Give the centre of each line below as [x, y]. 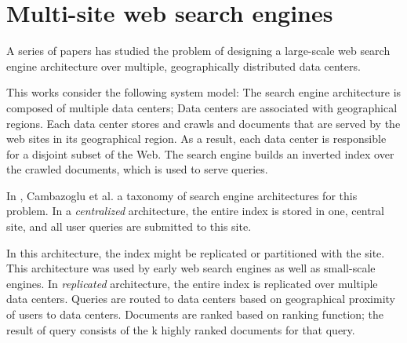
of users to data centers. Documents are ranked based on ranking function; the [195, 314]
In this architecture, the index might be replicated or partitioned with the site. [196, 252]
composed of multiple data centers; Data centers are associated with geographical [202, 107]
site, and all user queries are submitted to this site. [129, 226]
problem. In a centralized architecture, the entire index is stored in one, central [195, 211]
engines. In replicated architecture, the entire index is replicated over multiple [192, 283]
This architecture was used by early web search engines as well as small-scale [191, 268]
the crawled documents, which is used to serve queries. [137, 169]
